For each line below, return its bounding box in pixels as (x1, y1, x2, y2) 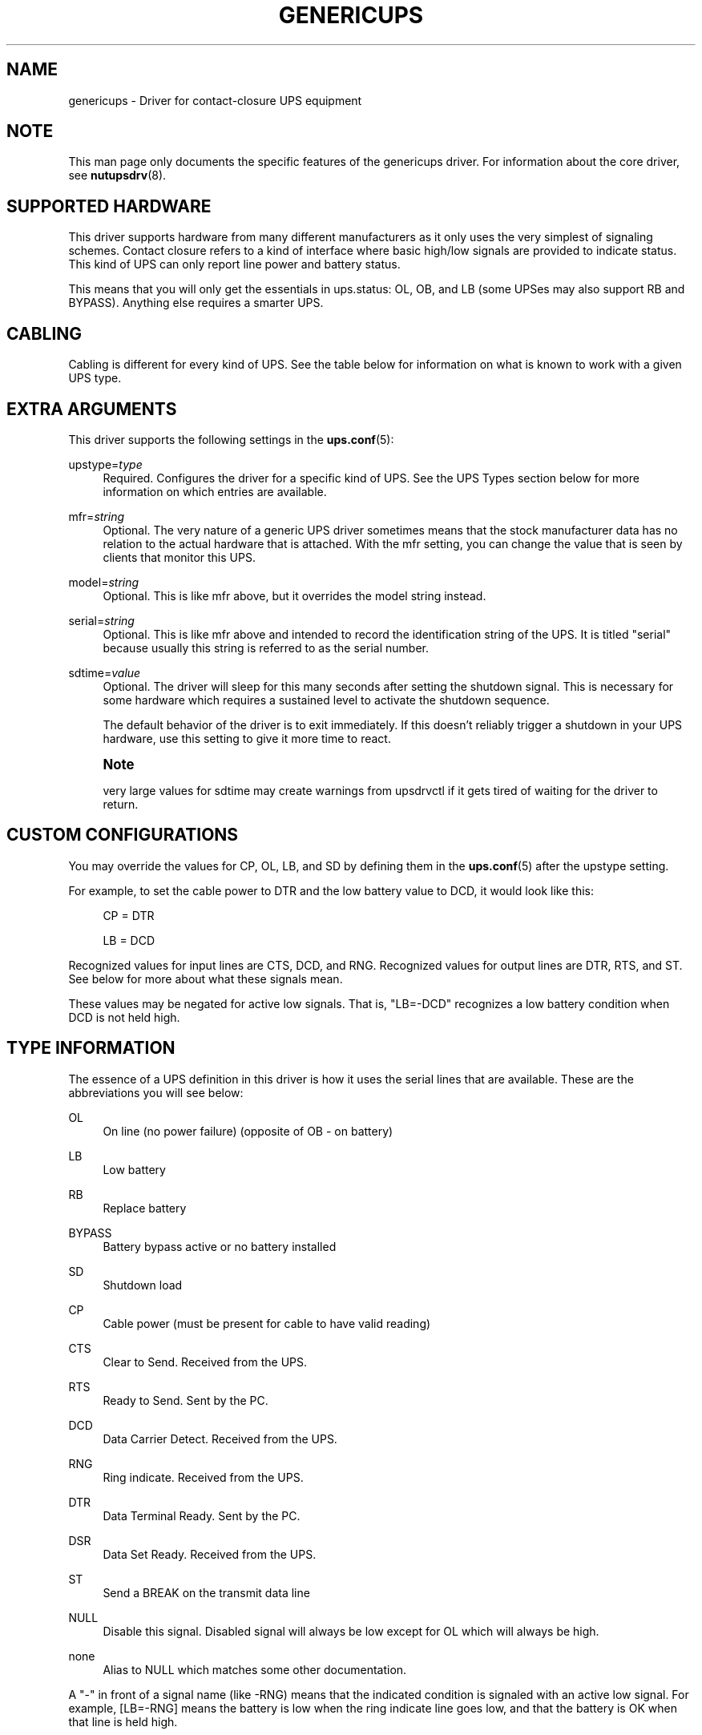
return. (103, 797, 139, 811)
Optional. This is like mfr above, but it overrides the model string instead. (103, 588, 486, 603)
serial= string (68, 613, 135, 627)
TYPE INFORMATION (6, 1038, 175, 1059)
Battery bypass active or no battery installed (103, 1239, 337, 1253)
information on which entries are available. (103, 484, 327, 498)
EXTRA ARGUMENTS (6, 398, 177, 419)
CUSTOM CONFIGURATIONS (6, 825, 239, 845)
